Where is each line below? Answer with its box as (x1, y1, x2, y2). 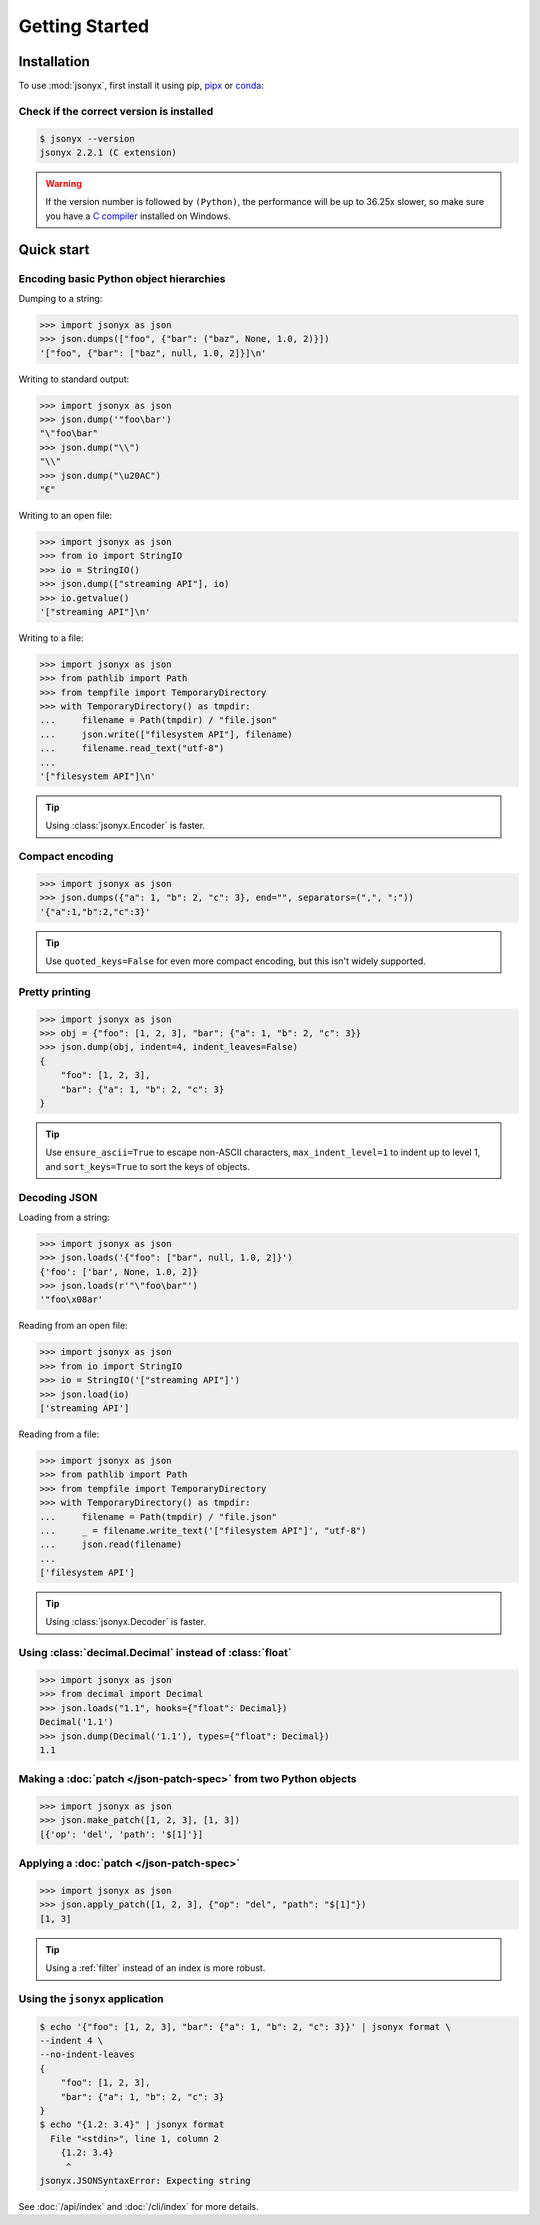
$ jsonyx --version (39, 133, 135, 144)
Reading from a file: (18, 1428, 100, 1440)
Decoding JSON (18, 1190, 98, 1204)
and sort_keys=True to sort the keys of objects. (45, 1160, 250, 1172)
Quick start (18, 241, 90, 258)
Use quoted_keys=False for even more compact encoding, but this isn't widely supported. (45, 955, 427, 967)
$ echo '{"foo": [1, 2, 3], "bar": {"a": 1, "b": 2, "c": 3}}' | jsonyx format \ (39, 2021, 452, 2032)
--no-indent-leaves (39, 2049, 135, 2060)
